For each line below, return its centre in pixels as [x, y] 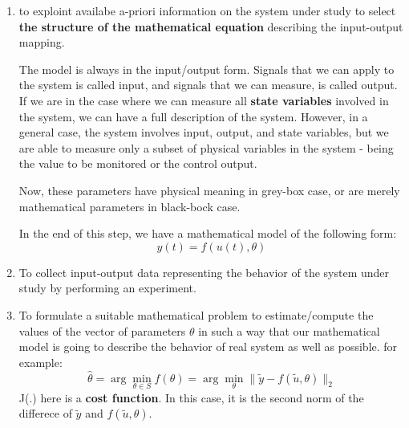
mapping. [42, 42]
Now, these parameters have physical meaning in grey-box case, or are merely [209, 190]
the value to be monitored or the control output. [138, 163]
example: [40, 362]
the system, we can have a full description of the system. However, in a [193, 116]
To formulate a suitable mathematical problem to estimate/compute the [196, 314]
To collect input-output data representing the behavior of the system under [204, 272]
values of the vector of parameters [102, 330]
